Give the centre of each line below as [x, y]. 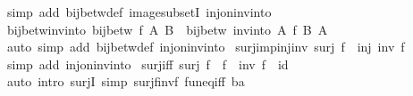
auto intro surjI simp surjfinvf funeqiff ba [126, 81]
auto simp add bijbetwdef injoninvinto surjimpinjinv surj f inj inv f [206, 47]
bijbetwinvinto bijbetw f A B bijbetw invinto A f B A [167, 29]
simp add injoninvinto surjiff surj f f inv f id [147, 64]
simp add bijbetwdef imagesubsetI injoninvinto [139, 12]
